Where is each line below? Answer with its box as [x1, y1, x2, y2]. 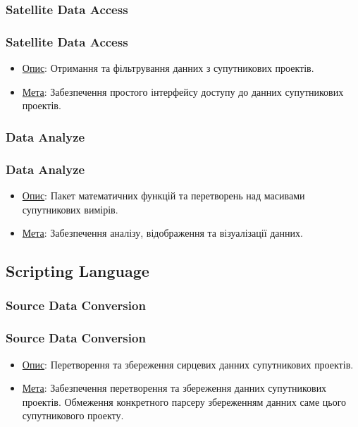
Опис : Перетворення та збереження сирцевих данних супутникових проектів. [22, 357, 354, 371]
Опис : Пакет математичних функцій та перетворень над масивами [22, 187, 305, 202]
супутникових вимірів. [22, 202, 118, 216]
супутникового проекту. [22, 408, 124, 423]
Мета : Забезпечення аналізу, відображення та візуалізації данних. [22, 225, 303, 240]
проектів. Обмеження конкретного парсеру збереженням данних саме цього [22, 394, 347, 409]
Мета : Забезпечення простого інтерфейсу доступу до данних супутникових [22, 84, 344, 99]
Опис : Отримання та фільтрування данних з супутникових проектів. [22, 61, 314, 75]
